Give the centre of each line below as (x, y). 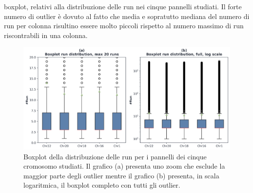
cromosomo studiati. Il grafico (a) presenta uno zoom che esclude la (124, 166)
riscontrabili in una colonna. (46, 35)
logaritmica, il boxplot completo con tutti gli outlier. (102, 185)
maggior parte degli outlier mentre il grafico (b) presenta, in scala (121, 175)
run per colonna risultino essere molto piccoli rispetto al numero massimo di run (124, 26)
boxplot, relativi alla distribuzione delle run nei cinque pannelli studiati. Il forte (123, 6)
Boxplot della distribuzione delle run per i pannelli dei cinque (115, 156)
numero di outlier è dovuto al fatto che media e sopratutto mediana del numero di (127, 16)
